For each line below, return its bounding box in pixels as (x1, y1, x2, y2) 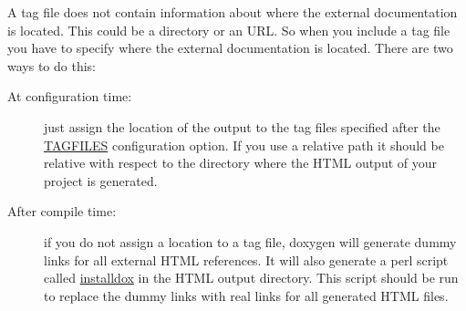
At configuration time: (7, 87, 132, 106)
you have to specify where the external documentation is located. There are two (7, 38, 453, 57)
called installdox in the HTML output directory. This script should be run (44, 268, 459, 287)
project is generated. (44, 171, 158, 190)
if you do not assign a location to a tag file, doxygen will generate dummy (44, 232, 457, 251)
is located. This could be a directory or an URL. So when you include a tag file (7, 20, 450, 39)
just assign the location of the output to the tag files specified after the (44, 117, 440, 136)
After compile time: (7, 202, 117, 221)
